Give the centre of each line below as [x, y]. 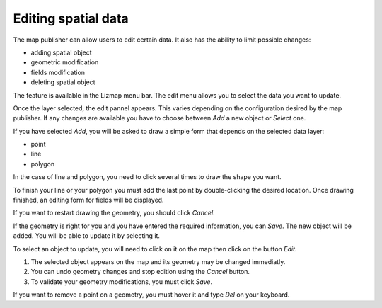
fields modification [58, 72]
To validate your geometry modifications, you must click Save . [121, 281]
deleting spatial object [63, 82]
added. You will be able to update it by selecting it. [87, 236]
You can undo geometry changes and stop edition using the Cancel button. [140, 272]
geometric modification [65, 62]
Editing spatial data [71, 18]
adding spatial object [61, 52]
